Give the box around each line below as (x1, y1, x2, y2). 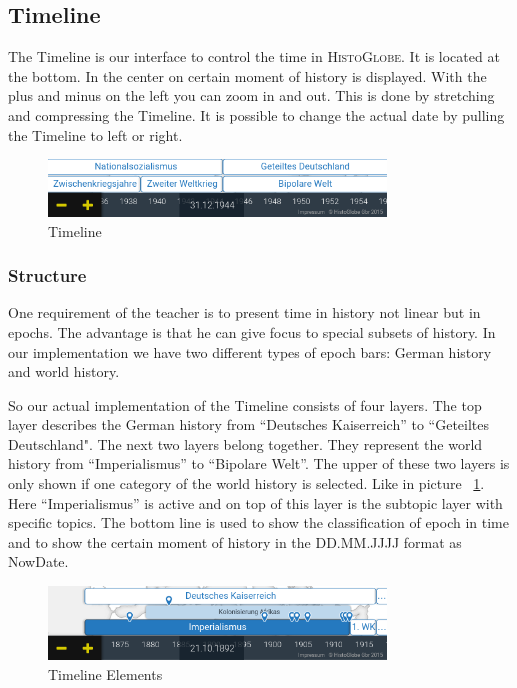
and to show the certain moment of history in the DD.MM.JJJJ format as (8, 531, 462, 552)
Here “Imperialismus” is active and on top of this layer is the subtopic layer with (8, 492, 503, 513)
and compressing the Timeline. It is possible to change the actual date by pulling (8, 104, 505, 125)
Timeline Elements (48, 663, 163, 684)
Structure (8, 263, 87, 288)
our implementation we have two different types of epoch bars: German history (8, 341, 492, 362)
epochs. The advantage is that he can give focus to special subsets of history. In (8, 321, 496, 342)
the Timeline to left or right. (8, 124, 183, 145)
